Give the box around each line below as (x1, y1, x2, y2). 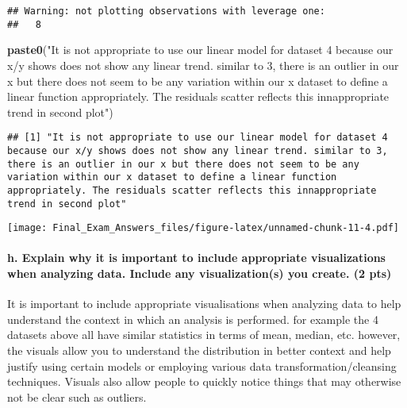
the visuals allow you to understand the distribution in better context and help (7, 342, 391, 359)
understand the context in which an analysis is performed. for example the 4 (7, 310, 378, 327)
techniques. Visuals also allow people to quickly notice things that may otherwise (7, 373, 401, 390)
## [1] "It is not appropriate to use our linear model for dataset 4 (7, 132, 388, 144)
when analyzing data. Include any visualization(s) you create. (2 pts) (7, 265, 392, 282)
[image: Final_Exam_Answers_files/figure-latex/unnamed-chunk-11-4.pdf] (7, 222, 399, 234)
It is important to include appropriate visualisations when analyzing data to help (7, 295, 401, 312)
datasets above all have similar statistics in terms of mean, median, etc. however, (7, 326, 401, 343)
